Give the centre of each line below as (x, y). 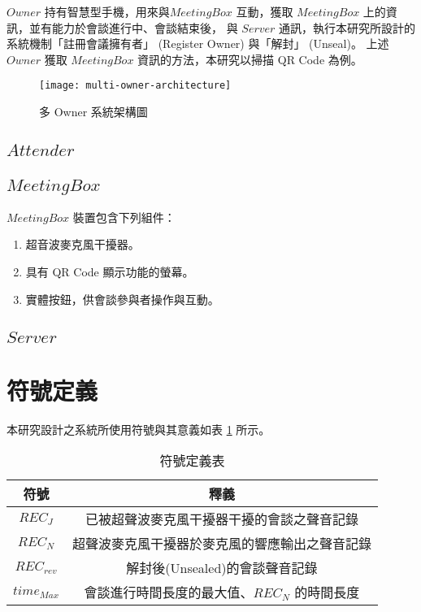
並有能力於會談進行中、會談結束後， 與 (133, 27)
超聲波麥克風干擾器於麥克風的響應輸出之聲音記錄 (221, 544)
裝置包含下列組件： (124, 217)
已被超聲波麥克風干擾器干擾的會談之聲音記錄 (221, 519)
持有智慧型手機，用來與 (107, 11)
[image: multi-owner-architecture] (135, 86)
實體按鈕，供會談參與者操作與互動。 (122, 299)
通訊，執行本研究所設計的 (347, 27)
